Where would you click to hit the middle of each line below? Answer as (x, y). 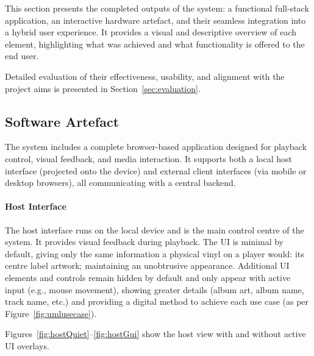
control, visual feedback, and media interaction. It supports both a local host (149, 158)
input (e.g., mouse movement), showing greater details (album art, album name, (155, 289)
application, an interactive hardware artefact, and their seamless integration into (155, 20)
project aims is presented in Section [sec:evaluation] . (103, 88)
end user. (22, 56)
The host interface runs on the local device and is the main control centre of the (155, 230)
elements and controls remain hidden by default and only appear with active (148, 277)
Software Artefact (62, 121)
